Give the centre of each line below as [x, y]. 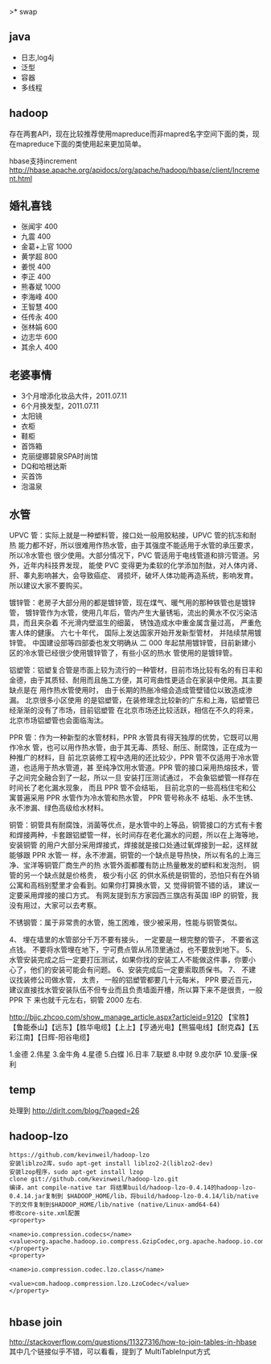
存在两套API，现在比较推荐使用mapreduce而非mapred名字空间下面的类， [131, 134]
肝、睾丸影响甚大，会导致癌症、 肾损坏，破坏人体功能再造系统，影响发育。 [133, 575]
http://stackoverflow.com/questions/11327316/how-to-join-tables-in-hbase [133, 1341]
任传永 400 [39, 317]
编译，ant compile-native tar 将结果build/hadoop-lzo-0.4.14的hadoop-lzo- [133, 1187]
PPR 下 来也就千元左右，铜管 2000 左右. [76, 1000]
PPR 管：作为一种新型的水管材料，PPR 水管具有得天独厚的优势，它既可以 [130, 738]
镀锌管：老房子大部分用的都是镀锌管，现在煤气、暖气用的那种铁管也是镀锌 [132, 603]
